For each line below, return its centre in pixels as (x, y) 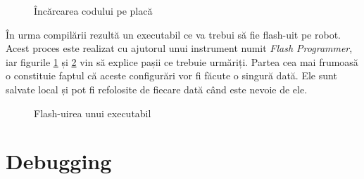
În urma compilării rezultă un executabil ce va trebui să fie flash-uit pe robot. (173, 34)
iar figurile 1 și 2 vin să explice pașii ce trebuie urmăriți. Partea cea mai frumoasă (182, 61)
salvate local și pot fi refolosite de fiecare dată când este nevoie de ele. (157, 89)
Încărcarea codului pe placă (93, 11)
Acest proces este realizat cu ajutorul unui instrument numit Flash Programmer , (179, 48)
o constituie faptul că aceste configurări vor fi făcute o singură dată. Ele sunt (171, 75)
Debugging (59, 161)
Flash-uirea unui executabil (93, 113)
